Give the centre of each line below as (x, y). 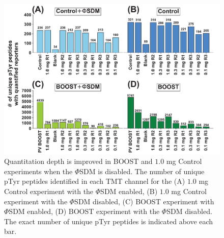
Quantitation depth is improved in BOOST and (78, 161)
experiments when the (38, 171)
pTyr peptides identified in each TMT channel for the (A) (95, 181)
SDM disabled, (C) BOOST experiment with (144, 201)
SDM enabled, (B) (129, 191)
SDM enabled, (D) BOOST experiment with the (84, 211)
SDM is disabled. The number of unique (142, 171)
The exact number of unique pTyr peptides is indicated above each (109, 221)
